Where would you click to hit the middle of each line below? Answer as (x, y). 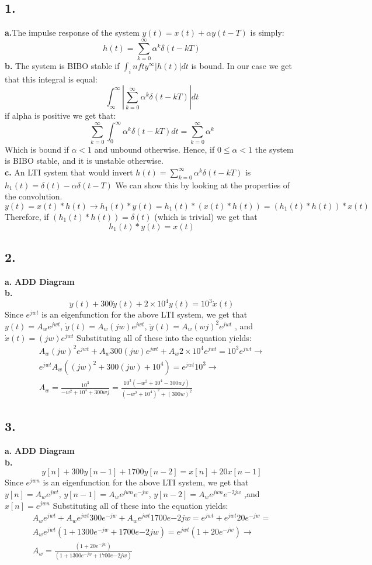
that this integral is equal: (51, 79)
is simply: (267, 32)
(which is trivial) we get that (206, 216)
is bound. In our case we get (241, 65)
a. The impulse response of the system (72, 32)
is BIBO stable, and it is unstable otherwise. (84, 161)
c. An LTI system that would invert (69, 172)
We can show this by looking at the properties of (203, 185)
